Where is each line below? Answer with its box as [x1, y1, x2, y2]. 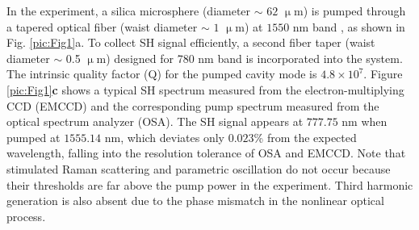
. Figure [363, 65, 403, 82]
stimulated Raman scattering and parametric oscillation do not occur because [6, 160, 391, 177]
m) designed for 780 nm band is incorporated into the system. [96, 49, 403, 66]
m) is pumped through [294, 2, 406, 19]
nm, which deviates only [104, 128, 225, 145]
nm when [341, 113, 388, 130]
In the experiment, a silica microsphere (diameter [6, 2, 251, 19]
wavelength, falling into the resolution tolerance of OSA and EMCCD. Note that [6, 144, 406, 161]
